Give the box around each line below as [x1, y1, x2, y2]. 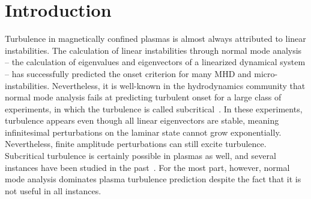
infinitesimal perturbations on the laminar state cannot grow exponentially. [5, 125, 282, 138]
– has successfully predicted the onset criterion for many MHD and [5, 67, 252, 79]
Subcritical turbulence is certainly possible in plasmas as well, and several [5, 149, 276, 162]
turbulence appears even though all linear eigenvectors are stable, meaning [5, 114, 279, 127]
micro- [254, 67, 278, 79]
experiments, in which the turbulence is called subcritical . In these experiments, [5, 102, 303, 115]
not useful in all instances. [5, 184, 101, 197]
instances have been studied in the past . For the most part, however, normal [5, 161, 290, 173]
